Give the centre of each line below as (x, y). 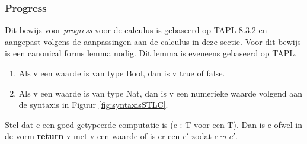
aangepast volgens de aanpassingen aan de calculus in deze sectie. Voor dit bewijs (153, 41)
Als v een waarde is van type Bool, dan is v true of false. (122, 73)
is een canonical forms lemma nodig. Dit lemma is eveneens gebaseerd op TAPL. (151, 53)
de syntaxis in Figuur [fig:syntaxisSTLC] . (93, 105)
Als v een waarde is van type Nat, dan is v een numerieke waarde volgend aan (161, 93)
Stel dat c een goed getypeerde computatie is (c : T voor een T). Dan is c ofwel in (154, 124)
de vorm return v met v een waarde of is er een (92, 136)
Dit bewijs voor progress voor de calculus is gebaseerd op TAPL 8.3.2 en (136, 30)
